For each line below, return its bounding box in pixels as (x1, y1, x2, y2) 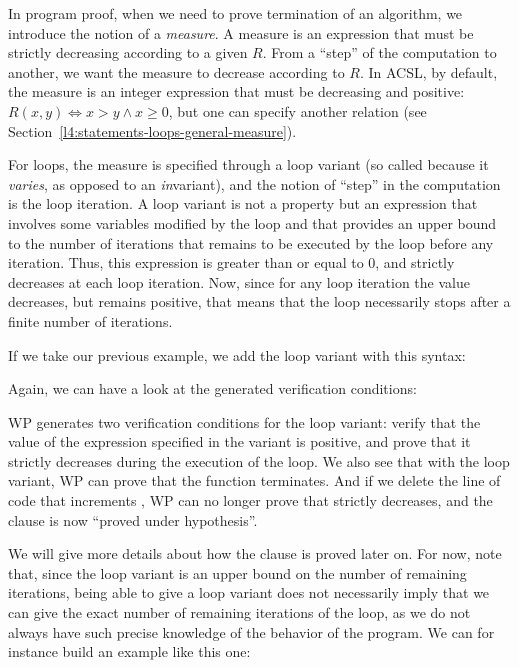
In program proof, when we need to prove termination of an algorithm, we (8, 3, 463, 23)
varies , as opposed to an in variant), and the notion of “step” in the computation (8, 173, 501, 194)
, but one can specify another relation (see (168, 100, 427, 121)
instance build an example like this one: (8, 641, 251, 662)
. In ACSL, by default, (359, 61, 498, 82)
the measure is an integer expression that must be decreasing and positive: (8, 81, 465, 102)
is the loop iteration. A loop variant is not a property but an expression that (8, 193, 478, 214)
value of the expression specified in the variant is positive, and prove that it (8, 431, 471, 452)
